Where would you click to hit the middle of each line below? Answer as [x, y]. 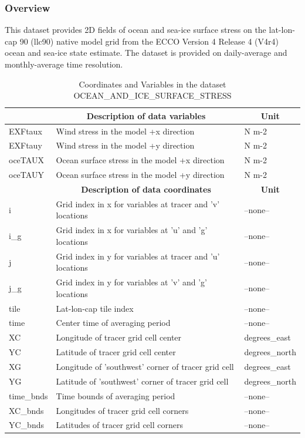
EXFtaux [26, 131]
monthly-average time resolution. [64, 64]
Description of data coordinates [146, 189]
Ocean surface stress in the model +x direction [140, 160]
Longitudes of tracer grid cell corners [122, 410]
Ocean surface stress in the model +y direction [140, 175]
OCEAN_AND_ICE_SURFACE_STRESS [152, 95]
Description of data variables [146, 115]
